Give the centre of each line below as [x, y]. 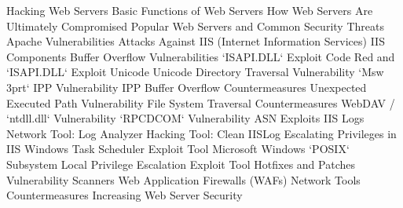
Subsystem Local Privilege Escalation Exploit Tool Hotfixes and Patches [181, 164]
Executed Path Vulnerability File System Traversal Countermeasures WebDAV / [201, 102]
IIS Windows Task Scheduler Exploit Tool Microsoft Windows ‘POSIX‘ [178, 149]
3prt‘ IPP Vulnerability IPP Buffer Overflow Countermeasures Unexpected [187, 87]
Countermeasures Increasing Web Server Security [125, 195]
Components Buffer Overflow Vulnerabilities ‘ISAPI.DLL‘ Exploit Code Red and [201, 56]
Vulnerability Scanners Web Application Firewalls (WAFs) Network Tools [183, 179]
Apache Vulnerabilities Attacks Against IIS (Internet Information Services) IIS [196, 41]
